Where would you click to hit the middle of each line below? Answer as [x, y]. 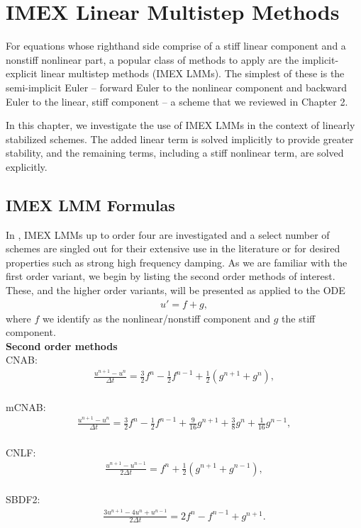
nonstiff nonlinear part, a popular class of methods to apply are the [152, 59]
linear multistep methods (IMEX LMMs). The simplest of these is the [193, 73]
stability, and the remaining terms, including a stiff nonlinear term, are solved [175, 153]
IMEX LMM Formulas [90, 204]
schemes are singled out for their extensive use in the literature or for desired [173, 248]
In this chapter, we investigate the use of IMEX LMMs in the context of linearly [180, 125]
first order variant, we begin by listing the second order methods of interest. [171, 276]
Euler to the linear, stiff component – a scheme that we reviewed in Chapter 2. [177, 101]
